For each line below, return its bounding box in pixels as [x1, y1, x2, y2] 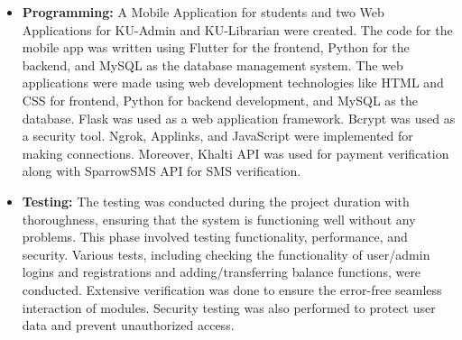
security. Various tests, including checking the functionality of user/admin [22, 244, 430, 263]
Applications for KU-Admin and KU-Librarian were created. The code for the [22, 20, 453, 39]
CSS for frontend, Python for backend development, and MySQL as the [22, 90, 418, 109]
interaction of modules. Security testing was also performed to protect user [22, 298, 436, 317]
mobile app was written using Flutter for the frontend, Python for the [22, 38, 410, 57]
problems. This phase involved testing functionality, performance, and [22, 227, 408, 246]
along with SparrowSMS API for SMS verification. [22, 161, 301, 180]
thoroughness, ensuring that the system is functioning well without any [22, 209, 416, 228]
